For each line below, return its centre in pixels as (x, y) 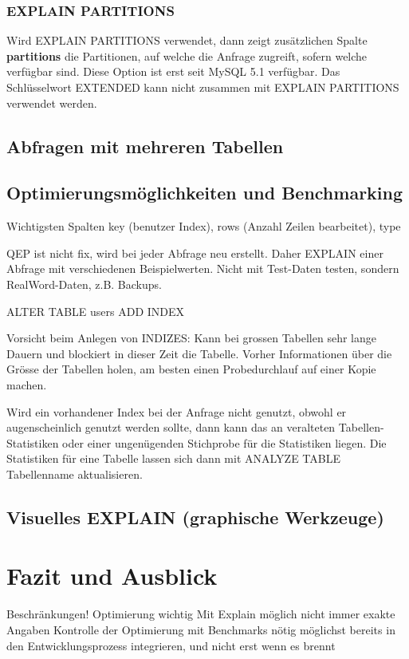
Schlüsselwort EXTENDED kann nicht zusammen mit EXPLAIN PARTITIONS (203, 87)
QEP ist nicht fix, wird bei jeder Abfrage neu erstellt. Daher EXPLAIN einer (195, 253)
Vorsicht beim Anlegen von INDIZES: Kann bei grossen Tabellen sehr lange (191, 338)
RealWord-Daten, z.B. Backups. (84, 284)
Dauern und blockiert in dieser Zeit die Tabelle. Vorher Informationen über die (199, 353)
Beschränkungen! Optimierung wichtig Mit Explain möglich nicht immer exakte (201, 614)
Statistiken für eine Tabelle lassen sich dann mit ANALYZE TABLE (173, 458)
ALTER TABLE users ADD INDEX (96, 311)
